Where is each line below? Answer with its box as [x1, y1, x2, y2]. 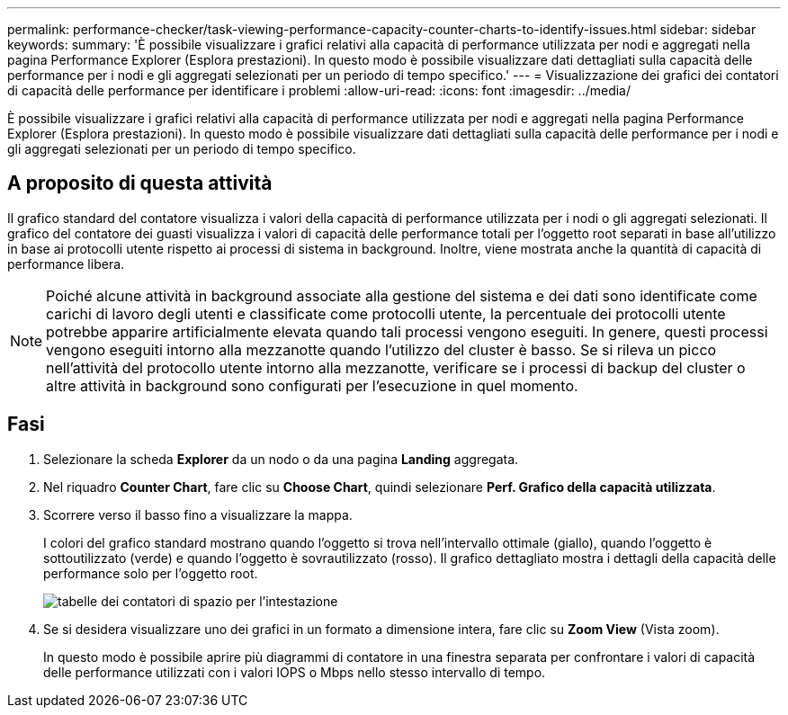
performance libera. [7, 255, 125, 272]
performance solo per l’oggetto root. [43, 565, 258, 581]
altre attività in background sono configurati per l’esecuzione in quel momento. [46, 376, 578, 395]
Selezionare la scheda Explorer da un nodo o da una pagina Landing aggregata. [43, 451, 519, 467]
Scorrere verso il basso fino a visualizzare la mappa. [43, 506, 353, 523]
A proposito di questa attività [7, 172, 273, 195]
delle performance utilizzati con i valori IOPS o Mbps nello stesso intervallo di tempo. [43, 664, 546, 680]
